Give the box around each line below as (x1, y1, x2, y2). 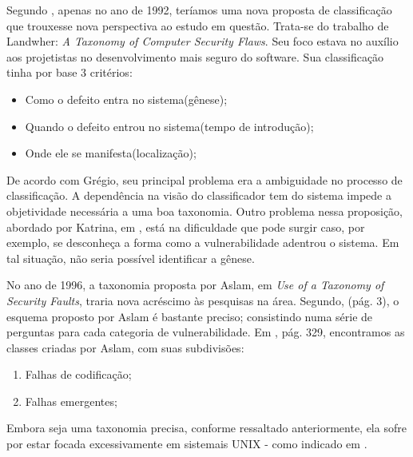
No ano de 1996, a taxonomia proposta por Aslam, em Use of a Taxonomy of (6, 276, 384, 293)
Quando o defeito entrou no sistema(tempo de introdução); (25, 117, 314, 134)
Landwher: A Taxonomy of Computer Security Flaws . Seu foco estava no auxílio (6, 33, 399, 50)
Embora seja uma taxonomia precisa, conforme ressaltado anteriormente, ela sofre (6, 419, 407, 436)
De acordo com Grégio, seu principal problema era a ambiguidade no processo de (6, 171, 403, 188)
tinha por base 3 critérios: (6, 64, 133, 81)
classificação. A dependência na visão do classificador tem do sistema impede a (6, 187, 391, 204)
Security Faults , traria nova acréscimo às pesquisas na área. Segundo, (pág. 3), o (6, 292, 399, 308)
